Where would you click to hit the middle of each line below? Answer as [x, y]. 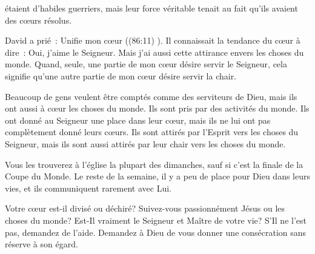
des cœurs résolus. [38, 20]
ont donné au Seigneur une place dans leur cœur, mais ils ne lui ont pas [138, 120]
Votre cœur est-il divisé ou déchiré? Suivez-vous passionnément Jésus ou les [145, 208]
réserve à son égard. [41, 244]
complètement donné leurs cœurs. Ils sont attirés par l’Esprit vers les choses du [152, 132]
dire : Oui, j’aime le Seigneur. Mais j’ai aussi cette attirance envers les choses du [154, 52]
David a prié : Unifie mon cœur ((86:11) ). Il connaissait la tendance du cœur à [153, 40]
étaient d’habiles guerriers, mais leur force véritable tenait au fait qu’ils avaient [151, 8]
